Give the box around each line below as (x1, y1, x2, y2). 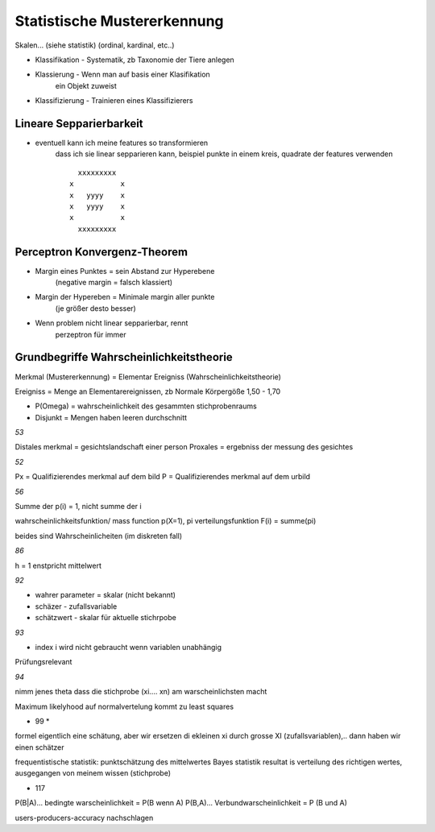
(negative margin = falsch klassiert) (55, 278, 173, 288)
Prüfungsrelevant (14, 657, 72, 667)
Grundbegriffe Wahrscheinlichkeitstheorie (14, 350, 233, 364)
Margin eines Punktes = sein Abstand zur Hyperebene (35, 266, 215, 275)
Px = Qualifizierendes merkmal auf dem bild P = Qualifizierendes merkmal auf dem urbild (14, 472, 310, 482)
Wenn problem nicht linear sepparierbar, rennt (35, 318, 188, 328)
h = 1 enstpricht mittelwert (14, 561, 102, 570)
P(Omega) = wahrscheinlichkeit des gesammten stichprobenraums (35, 401, 257, 411)
